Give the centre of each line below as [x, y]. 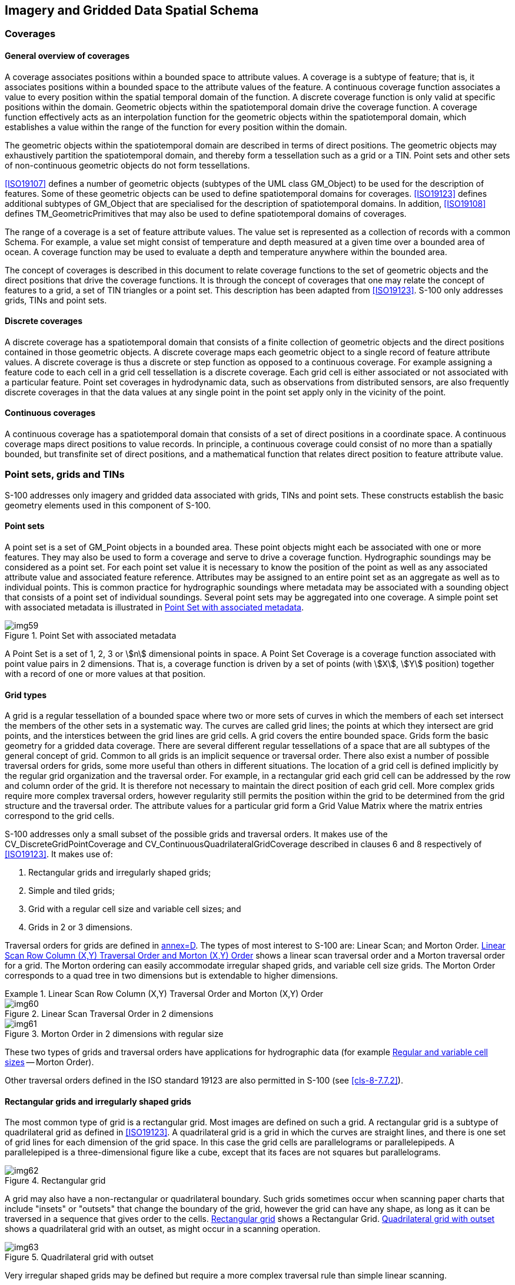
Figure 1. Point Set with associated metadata [91, 636]
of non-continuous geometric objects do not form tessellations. [127, 165]
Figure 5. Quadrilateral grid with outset [79, 1257]
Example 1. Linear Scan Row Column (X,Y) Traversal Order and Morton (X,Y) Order [164, 994]
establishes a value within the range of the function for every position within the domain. [176, 127]
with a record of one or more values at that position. [105, 674]
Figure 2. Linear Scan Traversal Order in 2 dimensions [109, 1014]
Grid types [26, 695]
